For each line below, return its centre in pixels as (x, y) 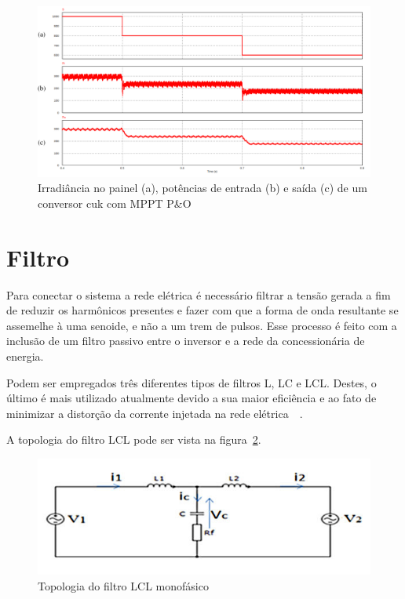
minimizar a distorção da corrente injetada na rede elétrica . (155, 413)
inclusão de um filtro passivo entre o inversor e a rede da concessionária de (186, 341)
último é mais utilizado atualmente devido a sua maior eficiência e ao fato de (192, 398)
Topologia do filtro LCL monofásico (123, 585)
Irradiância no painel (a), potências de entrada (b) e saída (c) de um (202, 188)
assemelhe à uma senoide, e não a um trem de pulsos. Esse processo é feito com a (202, 325)
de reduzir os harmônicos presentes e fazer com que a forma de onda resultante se (202, 310)
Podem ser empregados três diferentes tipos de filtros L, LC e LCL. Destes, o (192, 382)
